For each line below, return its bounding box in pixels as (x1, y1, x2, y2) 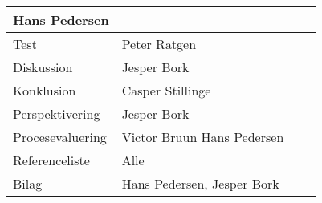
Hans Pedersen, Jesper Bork (121, 174, 279, 193)
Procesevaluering (13, 128, 107, 146)
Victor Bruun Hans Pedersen (121, 128, 284, 146)
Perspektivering (13, 104, 100, 123)
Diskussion (13, 58, 73, 76)
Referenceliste (13, 151, 90, 169)
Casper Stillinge (121, 81, 211, 99)
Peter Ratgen (121, 35, 197, 53)
